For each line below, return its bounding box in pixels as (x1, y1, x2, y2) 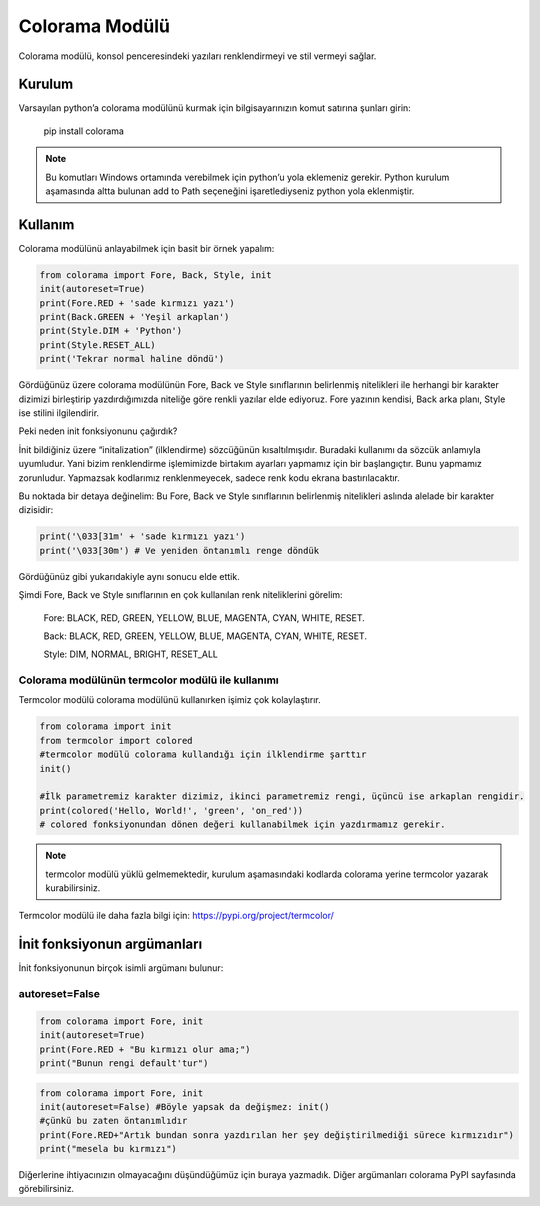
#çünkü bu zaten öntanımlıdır (39, 1115, 188, 1127)
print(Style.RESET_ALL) (39, 339, 157, 350)
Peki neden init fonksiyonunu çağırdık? (18, 425, 178, 437)
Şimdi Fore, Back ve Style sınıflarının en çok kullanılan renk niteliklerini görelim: (18, 589, 344, 601)
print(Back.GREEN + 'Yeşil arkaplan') (39, 311, 230, 323)
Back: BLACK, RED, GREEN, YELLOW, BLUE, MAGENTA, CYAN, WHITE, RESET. (43, 630, 367, 642)
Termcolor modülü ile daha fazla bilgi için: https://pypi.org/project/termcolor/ (18, 910, 335, 922)
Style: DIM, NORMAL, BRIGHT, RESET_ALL (43, 648, 219, 660)
